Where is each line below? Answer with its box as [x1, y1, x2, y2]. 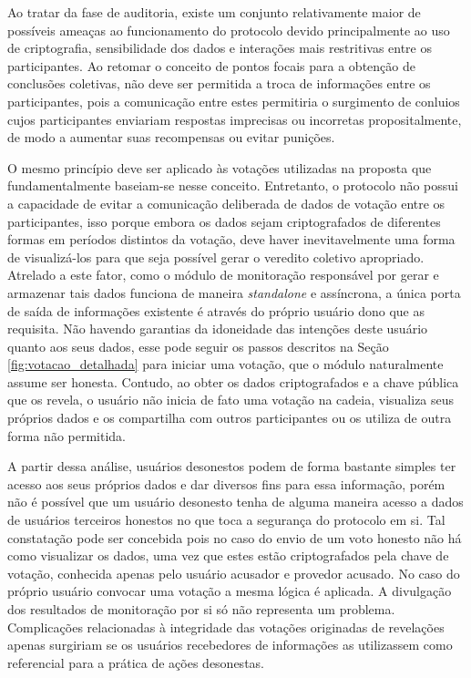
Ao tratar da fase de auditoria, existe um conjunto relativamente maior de [7, 3, 421, 21]
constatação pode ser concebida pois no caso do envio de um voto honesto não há [7, 528, 462, 547]
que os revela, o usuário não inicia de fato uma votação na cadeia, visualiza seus [7, 390, 455, 409]
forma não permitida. [7, 426, 126, 445]
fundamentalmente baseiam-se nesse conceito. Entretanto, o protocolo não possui [7, 176, 458, 195]
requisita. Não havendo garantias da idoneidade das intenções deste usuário [7, 319, 428, 338]
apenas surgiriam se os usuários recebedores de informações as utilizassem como [7, 635, 453, 654]
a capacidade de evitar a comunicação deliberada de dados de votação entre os [7, 193, 445, 212]
